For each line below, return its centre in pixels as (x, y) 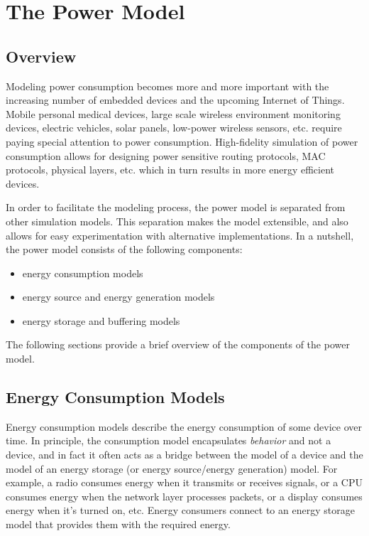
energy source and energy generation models (119, 297)
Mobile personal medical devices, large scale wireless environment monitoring (173, 113)
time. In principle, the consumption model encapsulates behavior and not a (169, 440)
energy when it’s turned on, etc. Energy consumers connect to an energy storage (180, 510)
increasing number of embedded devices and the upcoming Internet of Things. (175, 100)
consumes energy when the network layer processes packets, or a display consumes (184, 496)
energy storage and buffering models (101, 320)
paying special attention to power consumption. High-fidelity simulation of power (182, 141)
